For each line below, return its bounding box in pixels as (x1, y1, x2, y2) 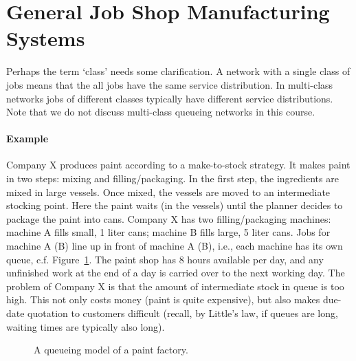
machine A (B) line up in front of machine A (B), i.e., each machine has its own (6, 239, 343, 253)
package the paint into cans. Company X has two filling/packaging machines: (6, 211, 331, 226)
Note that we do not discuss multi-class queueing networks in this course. (6, 105, 315, 119)
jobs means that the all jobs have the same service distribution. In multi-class (6, 77, 333, 91)
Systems (6, 24, 85, 52)
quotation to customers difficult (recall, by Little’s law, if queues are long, (27, 306, 338, 320)
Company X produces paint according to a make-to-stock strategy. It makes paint (6, 157, 351, 172)
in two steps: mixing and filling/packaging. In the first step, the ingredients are (6, 171, 339, 186)
